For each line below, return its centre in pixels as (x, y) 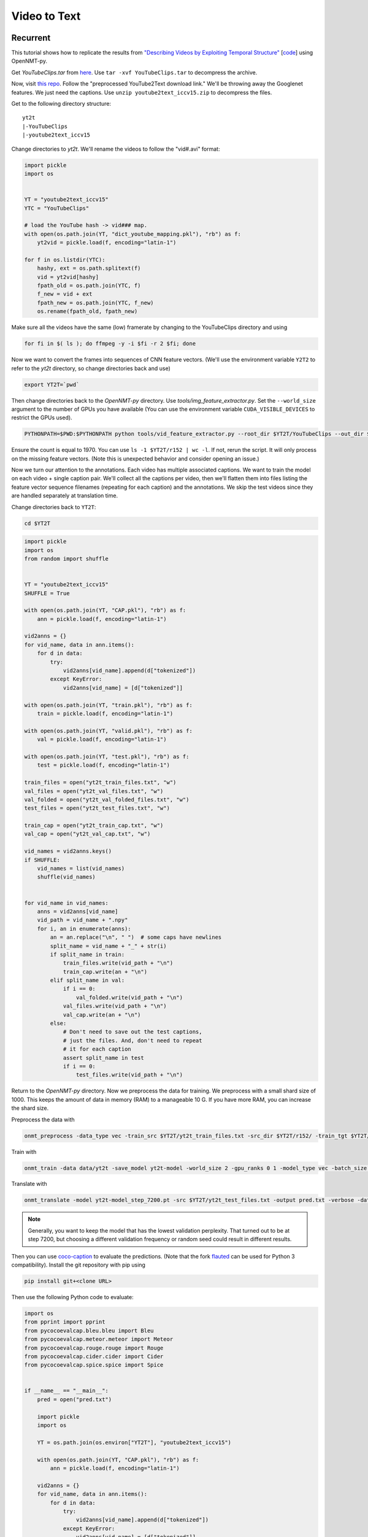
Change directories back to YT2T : (54, 507)
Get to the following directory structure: (61, 104)
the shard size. (30, 1108)
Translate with (29, 1184)
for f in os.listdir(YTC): (65, 259)
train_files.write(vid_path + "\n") (118, 963)
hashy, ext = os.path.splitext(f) (89, 268)
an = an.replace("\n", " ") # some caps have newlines (136, 937)
